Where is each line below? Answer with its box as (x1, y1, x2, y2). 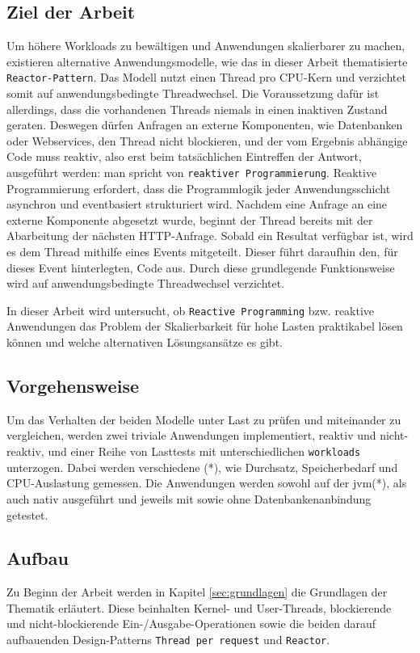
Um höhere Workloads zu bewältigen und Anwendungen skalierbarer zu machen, (6, 37, 405, 54)
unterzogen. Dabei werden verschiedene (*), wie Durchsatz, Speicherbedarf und (6, 458, 398, 475)
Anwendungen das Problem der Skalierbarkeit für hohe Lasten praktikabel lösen (6, 318, 403, 335)
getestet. (6, 506, 48, 523)
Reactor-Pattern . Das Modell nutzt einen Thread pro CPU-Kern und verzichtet (6, 69, 406, 86)
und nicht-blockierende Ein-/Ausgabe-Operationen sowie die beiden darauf (6, 615, 376, 632)
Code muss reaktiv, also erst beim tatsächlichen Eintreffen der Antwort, (6, 148, 362, 165)
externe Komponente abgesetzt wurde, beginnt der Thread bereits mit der (6, 211, 373, 228)
